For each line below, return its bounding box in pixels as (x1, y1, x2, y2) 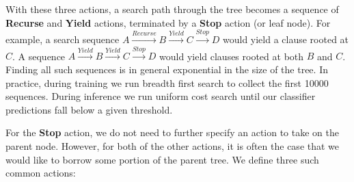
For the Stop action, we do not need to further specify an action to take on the (5, 125, 339, 140)
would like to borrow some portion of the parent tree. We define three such (5, 152, 319, 166)
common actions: (5, 166, 76, 180)
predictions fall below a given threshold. (5, 102, 173, 116)
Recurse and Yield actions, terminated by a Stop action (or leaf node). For (5, 15, 331, 29)
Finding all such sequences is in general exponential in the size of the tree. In (5, 62, 328, 76)
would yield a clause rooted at (222, 31, 349, 46)
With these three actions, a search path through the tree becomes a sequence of (5, 2, 339, 16)
